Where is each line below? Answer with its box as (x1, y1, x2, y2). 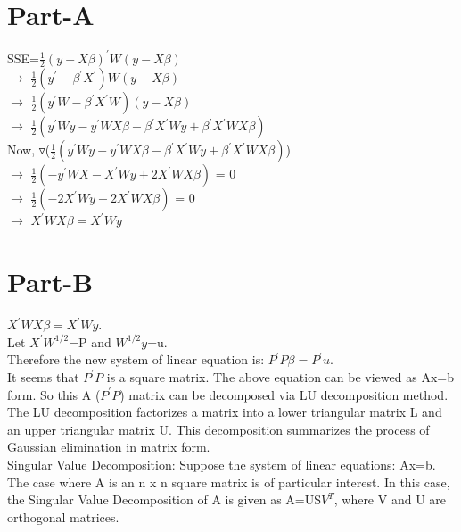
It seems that (7, 367, 79, 386)
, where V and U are (333, 490, 447, 509)
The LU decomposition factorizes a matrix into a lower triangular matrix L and (7, 403, 442, 421)
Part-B (7, 263, 94, 300)
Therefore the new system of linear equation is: (7, 350, 265, 369)
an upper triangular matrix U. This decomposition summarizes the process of (7, 420, 430, 438)
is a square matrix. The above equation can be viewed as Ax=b (106, 367, 454, 386)
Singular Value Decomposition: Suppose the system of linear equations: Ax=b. (7, 454, 436, 473)
